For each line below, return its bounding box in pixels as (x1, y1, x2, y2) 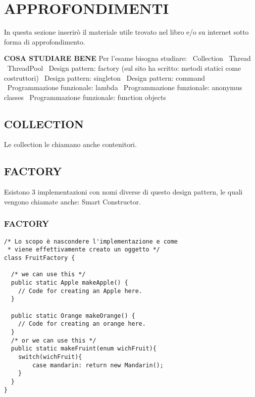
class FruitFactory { (4, 254, 75, 261)
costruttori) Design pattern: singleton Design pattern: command (4, 72, 205, 83)
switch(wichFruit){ (18, 353, 82, 360)
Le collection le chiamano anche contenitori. (4, 139, 137, 149)
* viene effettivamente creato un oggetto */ (7, 246, 160, 253)
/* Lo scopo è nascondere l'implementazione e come (4, 238, 178, 245)
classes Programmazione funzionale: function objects (4, 92, 166, 102)
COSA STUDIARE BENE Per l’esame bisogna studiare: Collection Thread (4, 53, 251, 63)
